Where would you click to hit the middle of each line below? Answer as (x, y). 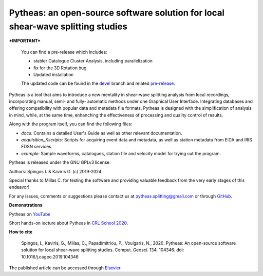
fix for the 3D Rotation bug (60, 68)
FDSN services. (37, 147)
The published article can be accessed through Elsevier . (65, 268)
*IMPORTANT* (25, 41)
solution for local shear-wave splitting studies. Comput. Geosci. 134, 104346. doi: (103, 250)
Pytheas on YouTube (30, 214)
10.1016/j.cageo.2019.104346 (50, 256)
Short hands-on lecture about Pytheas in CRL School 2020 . (69, 223)
